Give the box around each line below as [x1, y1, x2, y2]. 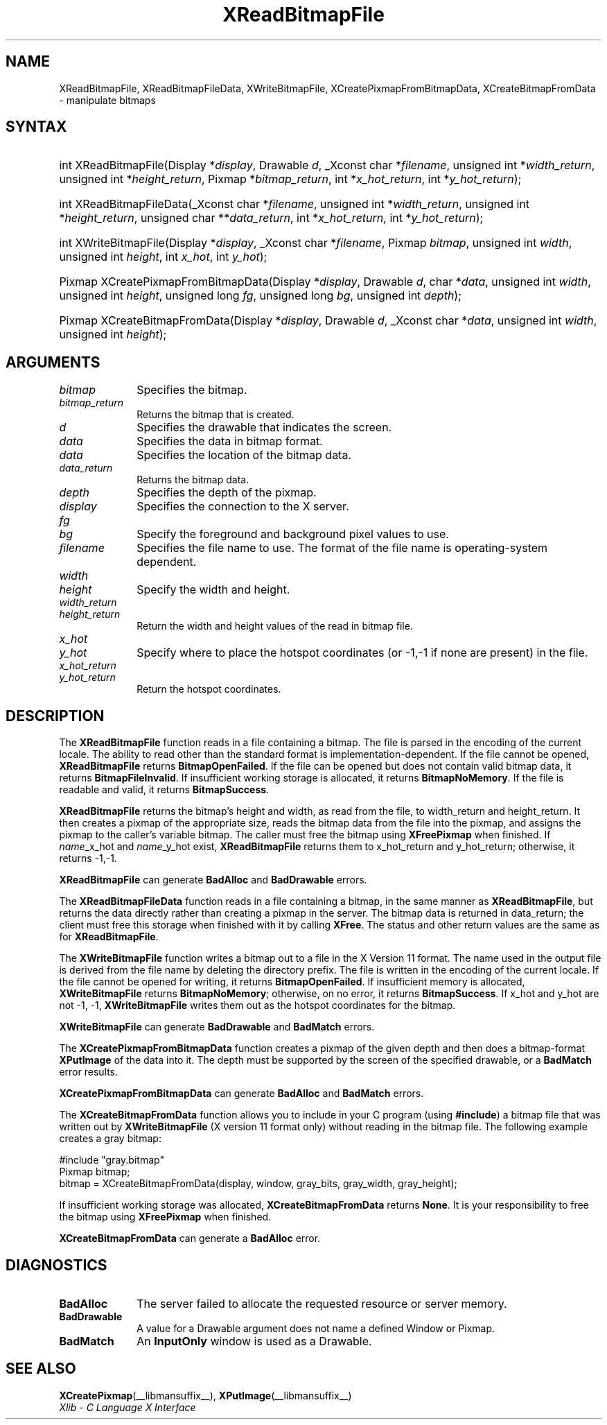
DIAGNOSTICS [6, 1256, 107, 1274]
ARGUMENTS [6, 353, 100, 371]
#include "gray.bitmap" [59, 1154, 164, 1166]
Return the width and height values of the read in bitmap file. [137, 620, 413, 632]
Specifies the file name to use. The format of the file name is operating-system [137, 541, 548, 555]
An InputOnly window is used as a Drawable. [137, 1333, 372, 1348]
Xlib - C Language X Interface [59, 1401, 196, 1413]
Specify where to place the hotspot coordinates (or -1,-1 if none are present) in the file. [137, 646, 588, 660]
